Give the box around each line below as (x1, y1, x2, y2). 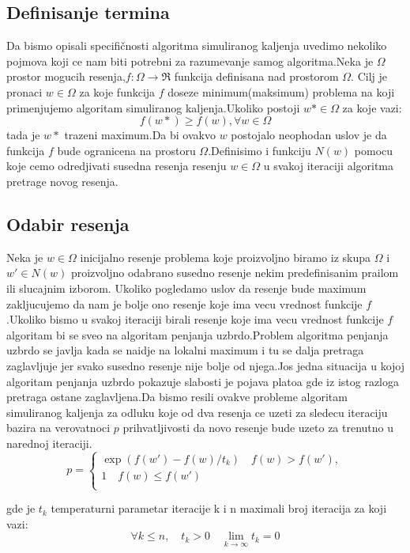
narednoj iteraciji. (6, 434, 92, 451)
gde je (6, 500, 36, 517)
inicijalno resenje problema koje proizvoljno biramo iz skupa (80, 248, 371, 265)
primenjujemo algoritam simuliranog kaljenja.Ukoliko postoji (6, 99, 300, 116)
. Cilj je (351, 68, 388, 85)
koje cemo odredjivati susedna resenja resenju (6, 157, 227, 174)
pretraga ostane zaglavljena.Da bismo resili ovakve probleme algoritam (6, 388, 348, 405)
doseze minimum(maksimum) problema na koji (167, 83, 395, 100)
